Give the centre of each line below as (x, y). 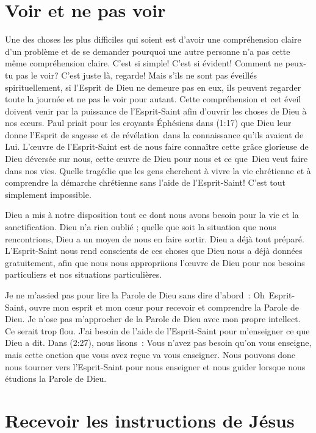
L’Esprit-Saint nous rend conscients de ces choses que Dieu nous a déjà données (154, 251)
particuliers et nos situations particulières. (84, 274)
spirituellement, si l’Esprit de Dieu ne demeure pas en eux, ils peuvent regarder (153, 87)
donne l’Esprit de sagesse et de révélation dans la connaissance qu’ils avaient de (154, 134)
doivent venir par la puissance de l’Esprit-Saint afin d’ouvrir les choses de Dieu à (156, 111)
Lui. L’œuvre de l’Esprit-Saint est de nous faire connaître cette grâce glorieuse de (157, 146)
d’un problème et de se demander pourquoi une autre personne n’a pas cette (148, 51)
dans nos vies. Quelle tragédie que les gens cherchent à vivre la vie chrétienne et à (158, 170)
